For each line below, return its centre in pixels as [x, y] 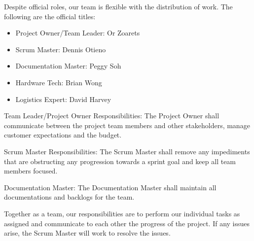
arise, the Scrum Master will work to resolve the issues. [87, 233]
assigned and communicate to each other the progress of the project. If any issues [127, 223]
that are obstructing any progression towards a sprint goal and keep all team [120, 161]
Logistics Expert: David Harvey [63, 99]
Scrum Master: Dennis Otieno [61, 49]
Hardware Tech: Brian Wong [59, 82]
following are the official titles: [50, 16]
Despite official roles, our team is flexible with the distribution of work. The [118, 6]
